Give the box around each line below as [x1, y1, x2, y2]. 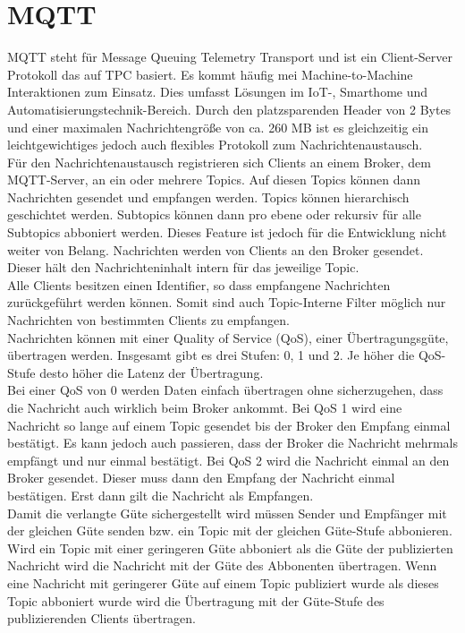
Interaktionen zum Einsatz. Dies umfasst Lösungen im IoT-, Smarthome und [7, 82, 428, 101]
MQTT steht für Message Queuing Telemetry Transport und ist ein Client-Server [7, 47, 453, 66]
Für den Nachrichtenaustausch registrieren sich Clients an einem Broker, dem [7, 152, 431, 171]
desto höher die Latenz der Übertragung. [39, 363, 264, 381]
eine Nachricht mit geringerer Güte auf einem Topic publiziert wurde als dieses [7, 573, 439, 592]
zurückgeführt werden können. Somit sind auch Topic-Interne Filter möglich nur [7, 293, 446, 312]
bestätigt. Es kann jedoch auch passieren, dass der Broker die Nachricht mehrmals [7, 433, 458, 452]
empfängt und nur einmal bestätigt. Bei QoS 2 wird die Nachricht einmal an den [7, 450, 450, 469]
